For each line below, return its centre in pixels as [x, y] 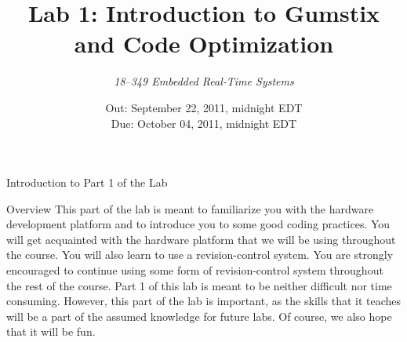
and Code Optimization [204, 44]
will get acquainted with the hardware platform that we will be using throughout [201, 239]
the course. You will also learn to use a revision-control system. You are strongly [200, 255]
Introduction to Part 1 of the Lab [87, 182]
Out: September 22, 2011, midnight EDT [204, 107]
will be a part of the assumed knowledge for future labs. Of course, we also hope [199, 316]
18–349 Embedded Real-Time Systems [204, 81]
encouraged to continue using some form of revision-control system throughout [195, 270]
